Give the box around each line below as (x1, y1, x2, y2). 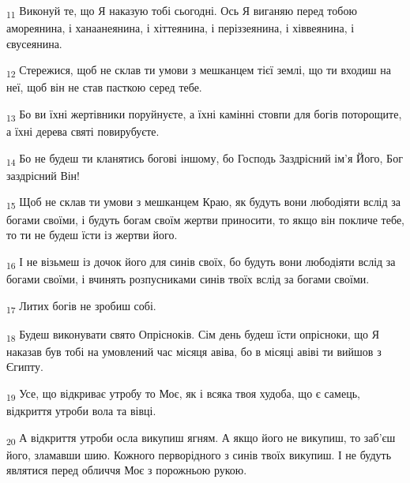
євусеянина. (6, 35, 62, 51)
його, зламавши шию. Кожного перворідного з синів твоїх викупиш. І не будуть (6, 446, 392, 462)
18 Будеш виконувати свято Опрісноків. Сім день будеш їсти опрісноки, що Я (6, 325, 380, 344)
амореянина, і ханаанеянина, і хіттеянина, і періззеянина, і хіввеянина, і (6, 20, 355, 36)
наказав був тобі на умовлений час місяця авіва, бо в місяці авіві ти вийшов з (6, 343, 382, 359)
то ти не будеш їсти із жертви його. (6, 227, 178, 243)
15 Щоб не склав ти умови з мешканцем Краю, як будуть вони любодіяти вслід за (6, 193, 401, 212)
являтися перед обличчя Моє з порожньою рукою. (6, 462, 247, 478)
